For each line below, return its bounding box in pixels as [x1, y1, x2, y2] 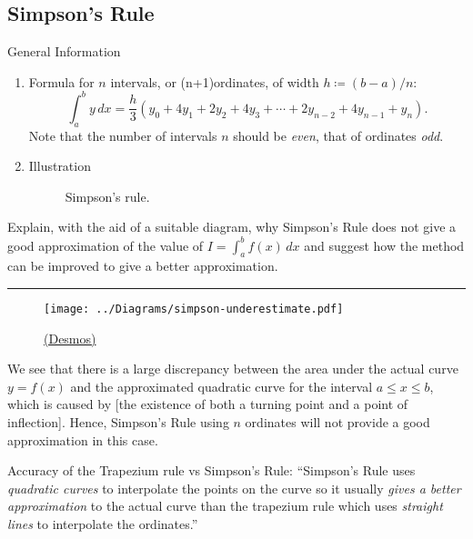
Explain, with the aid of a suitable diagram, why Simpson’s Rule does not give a [7, 217, 457, 236]
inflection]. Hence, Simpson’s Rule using [7, 412, 229, 431]
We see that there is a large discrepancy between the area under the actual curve [7, 359, 458, 378]
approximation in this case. [7, 430, 158, 449]
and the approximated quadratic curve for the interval [70, 376, 373, 395]
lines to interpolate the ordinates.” [7, 514, 198, 533]
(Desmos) [44, 328, 96, 347]
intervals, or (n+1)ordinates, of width [110, 72, 319, 91]
